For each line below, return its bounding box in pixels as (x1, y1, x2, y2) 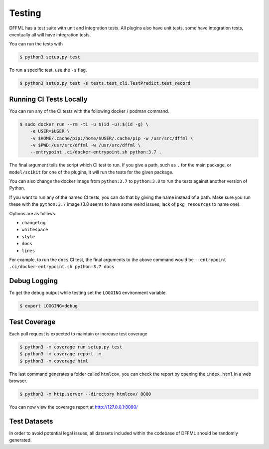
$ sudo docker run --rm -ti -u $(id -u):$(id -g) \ (19, 121, 149, 127)
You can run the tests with (9, 41, 63, 47)
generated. (9, 437, 32, 443)
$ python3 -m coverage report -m (19, 351, 102, 357)
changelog (21, 220, 46, 226)
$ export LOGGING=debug (19, 303, 78, 309)
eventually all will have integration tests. (9, 31, 91, 37)
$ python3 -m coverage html (19, 358, 88, 364)
